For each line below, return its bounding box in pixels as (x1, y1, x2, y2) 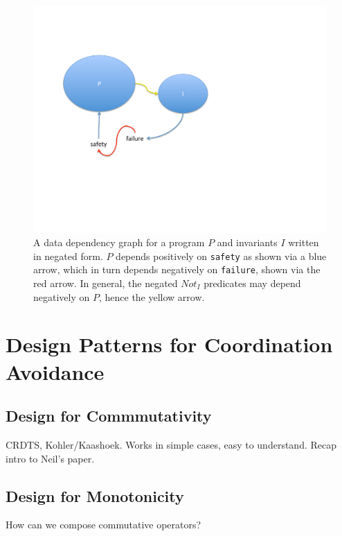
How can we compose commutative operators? (6, 517, 201, 532)
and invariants (217, 235, 278, 250)
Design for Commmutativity (6, 405, 212, 426)
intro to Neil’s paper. (6, 451, 95, 465)
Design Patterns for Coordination (6, 330, 333, 358)
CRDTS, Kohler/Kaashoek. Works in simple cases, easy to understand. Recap (6, 437, 336, 451)
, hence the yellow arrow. (98, 289, 205, 304)
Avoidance (6, 357, 105, 386)
